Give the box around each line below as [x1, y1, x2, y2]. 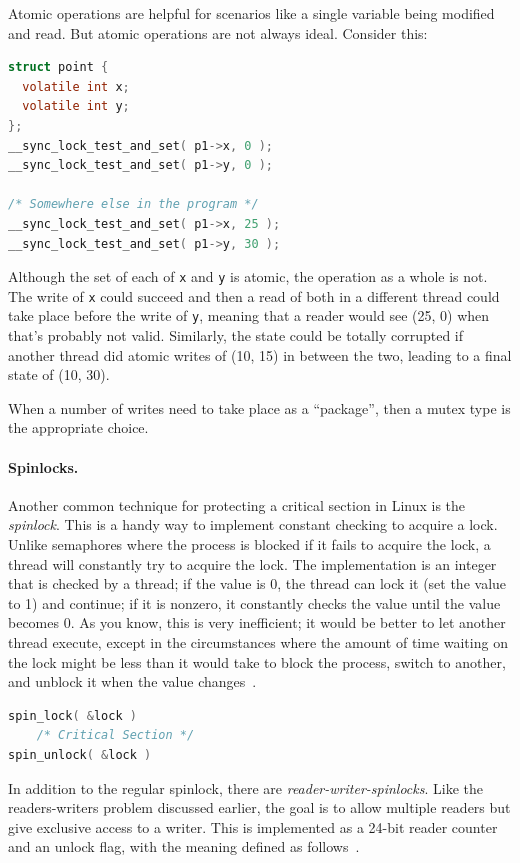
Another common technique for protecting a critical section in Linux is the [8, 494, 466, 515]
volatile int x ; [22, 79, 130, 94]
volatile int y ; [22, 99, 130, 114]
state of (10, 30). [8, 364, 110, 385]
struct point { [8, 60, 109, 75]
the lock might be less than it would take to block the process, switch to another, [8, 651, 506, 672]
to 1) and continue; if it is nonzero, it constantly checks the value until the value [8, 592, 501, 613]
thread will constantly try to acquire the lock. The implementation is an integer [8, 553, 497, 574]
